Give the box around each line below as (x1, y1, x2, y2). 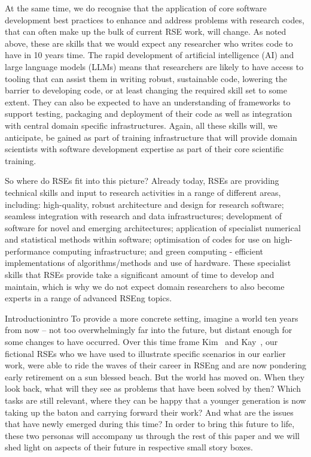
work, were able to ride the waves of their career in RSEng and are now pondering (5, 359, 306, 371)
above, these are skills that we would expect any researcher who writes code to (5, 37, 293, 49)
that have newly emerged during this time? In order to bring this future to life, (5, 417, 295, 430)
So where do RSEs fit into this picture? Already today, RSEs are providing (5, 174, 279, 187)
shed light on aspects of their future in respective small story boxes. (5, 441, 253, 453)
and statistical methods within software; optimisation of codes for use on (5, 233, 272, 246)
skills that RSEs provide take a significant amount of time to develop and (5, 268, 275, 281)
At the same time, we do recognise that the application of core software (5, 2, 267, 14)
